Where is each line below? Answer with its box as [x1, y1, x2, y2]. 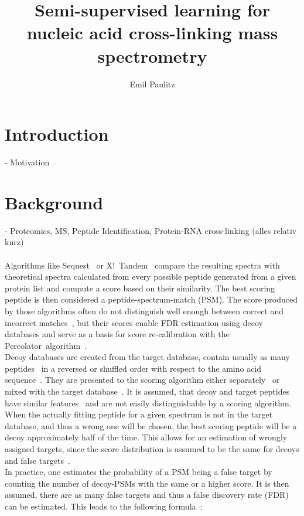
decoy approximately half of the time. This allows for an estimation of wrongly [5, 431, 288, 443]
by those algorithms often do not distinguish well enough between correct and [5, 304, 284, 317]
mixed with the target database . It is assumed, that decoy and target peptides [5, 385, 290, 398]
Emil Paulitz [129, 77, 175, 90]
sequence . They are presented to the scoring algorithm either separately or [5, 374, 280, 386]
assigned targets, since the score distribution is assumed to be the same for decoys [5, 443, 299, 455]
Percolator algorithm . [5, 339, 87, 351]
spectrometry [97, 43, 207, 67]
